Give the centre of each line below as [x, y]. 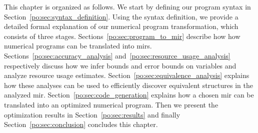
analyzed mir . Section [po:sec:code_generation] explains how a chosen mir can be [129, 95]
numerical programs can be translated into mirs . [78, 46]
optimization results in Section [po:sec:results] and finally [92, 114]
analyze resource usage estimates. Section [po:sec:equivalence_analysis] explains [127, 75]
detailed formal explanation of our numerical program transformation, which [121, 26]
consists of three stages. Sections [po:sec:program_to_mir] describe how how [122, 36]
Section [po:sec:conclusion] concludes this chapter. [81, 124]
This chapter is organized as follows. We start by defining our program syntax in [127, 6]
